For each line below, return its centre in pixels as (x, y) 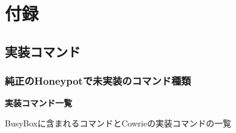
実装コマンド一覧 (38, 103)
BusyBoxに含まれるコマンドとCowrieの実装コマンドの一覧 (118, 123)
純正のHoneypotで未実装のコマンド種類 (98, 81)
